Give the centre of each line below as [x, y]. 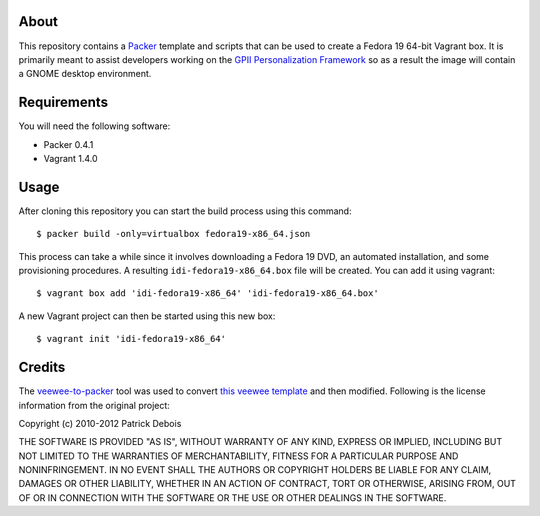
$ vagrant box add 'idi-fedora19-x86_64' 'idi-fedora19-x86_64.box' [207, 293]
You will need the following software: [94, 126]
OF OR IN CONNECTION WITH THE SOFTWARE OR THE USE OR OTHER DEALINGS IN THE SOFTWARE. [232, 497]
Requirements [63, 102]
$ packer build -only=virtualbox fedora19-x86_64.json [173, 234]
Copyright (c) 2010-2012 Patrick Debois [100, 423]
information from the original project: [94, 405]
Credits [42, 367]
